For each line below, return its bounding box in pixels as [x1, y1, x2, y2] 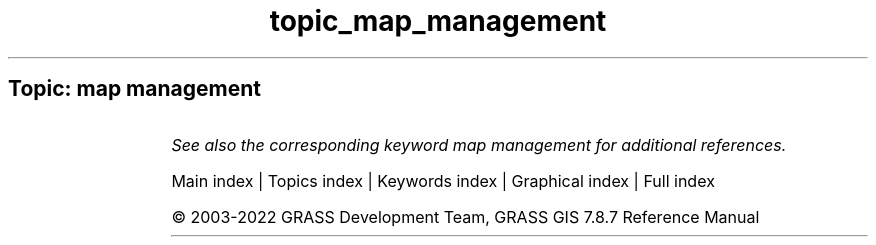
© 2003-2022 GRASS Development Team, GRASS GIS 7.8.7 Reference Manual [171, 206, 760, 227]
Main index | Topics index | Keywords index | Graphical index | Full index [171, 170, 715, 191]
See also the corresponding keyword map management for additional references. [171, 134, 787, 155]
